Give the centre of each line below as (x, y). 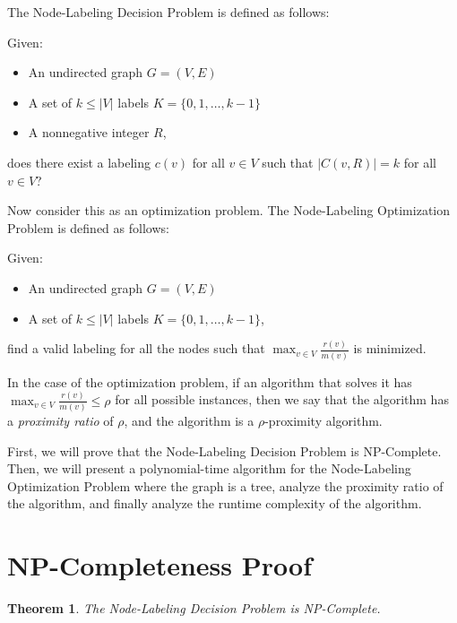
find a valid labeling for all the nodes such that (136, 348)
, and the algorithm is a (189, 420)
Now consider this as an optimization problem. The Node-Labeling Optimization (229, 210)
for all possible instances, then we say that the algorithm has (282, 399)
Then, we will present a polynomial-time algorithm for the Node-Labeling (209, 468)
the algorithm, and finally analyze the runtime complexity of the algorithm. (215, 503)
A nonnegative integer (89, 132)
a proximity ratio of (60, 420)
